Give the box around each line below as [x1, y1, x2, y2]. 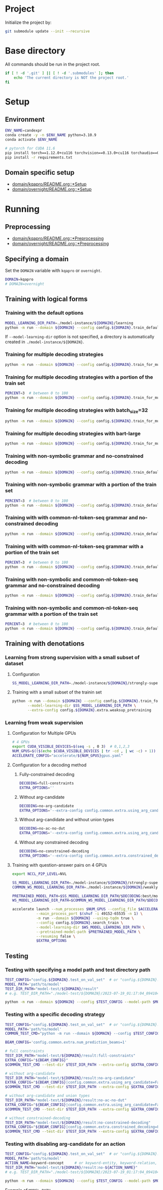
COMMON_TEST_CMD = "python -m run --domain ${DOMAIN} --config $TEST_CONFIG [5, 1031, 160, 1036]
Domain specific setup [5, 168, 75, 177]
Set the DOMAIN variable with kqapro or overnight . [5, 268, 102, 274]
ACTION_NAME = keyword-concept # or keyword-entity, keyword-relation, [5, 1161, 158, 1166]
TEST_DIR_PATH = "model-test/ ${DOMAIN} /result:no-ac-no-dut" [5, 1098, 127, 1103]
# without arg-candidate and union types [5, 1093, 90, 1098]
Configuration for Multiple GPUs [12, 730, 76, 736]
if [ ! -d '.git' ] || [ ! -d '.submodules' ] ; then [5, 70, 114, 76]
